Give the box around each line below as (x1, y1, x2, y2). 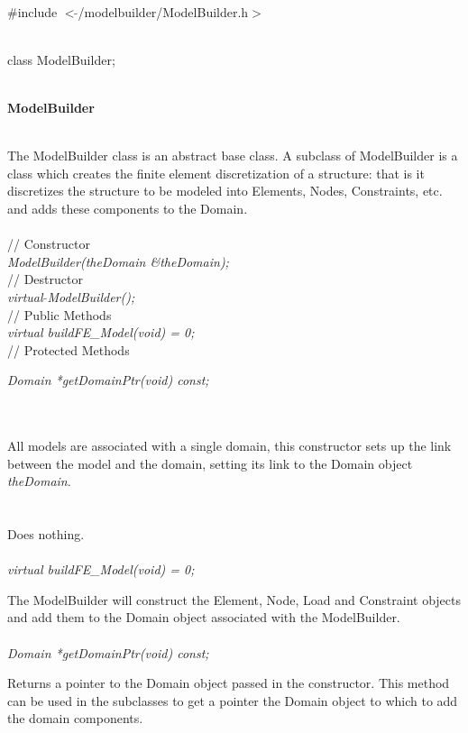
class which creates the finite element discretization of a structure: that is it (7, 163, 425, 182)
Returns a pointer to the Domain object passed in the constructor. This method (7, 673, 450, 692)
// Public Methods (7, 305, 112, 324)
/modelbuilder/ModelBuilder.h (78, 2, 249, 21)
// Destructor (7, 270, 83, 289)
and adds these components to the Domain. (7, 198, 248, 217)
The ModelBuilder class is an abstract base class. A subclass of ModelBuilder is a (7, 146, 458, 165)
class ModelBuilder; (7, 50, 115, 69)
